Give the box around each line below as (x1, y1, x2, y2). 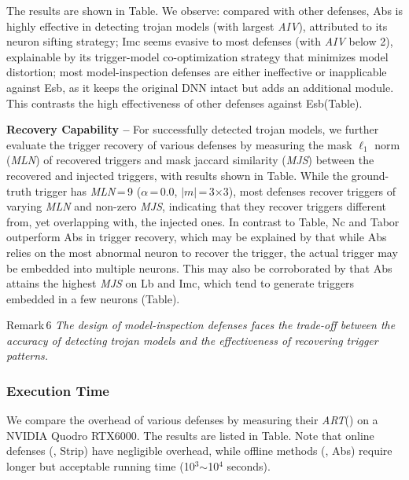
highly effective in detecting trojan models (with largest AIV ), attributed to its (6, 17, 388, 34)
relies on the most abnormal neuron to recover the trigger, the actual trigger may (6, 244, 398, 260)
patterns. (6, 347, 49, 364)
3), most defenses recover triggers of (223, 182, 396, 199)
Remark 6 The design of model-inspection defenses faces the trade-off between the (6, 317, 396, 333)
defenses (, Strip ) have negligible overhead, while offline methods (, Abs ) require (6, 442, 392, 459)
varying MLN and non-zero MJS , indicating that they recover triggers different (6, 198, 387, 214)
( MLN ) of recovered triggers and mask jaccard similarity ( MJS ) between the (6, 152, 374, 168)
